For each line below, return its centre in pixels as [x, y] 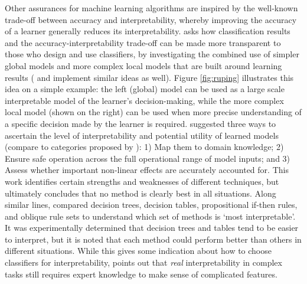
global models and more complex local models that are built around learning [143, 65]
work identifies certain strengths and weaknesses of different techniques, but [142, 181]
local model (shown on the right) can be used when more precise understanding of [153, 112]
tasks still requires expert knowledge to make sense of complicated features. [141, 274]
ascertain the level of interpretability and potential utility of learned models [142, 135]
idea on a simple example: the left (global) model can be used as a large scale [145, 89]
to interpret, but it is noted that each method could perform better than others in [153, 239]
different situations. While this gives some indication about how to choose [138, 251]
